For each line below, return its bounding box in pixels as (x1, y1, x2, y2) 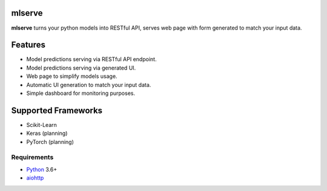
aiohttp (26, 174, 44, 181)
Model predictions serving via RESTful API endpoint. (26, 56, 157, 63)
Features (11, 40, 45, 50)
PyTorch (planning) (26, 138, 74, 145)
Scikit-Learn (26, 121, 58, 128)
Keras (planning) (26, 130, 68, 137)
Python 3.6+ (26, 166, 58, 173)
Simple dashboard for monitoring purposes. (26, 89, 136, 97)
